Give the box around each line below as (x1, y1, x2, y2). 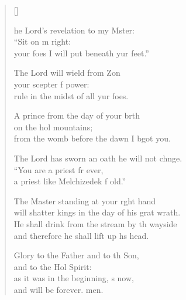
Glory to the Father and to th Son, (13, 249, 139, 261)
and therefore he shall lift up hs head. (13, 229, 149, 241)
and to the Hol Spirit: (13, 260, 92, 272)
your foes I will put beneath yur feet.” (13, 46, 149, 59)
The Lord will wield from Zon (13, 66, 120, 79)
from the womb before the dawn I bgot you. (13, 132, 171, 144)
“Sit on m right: (13, 35, 71, 48)
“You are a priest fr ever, (13, 163, 104, 176)
